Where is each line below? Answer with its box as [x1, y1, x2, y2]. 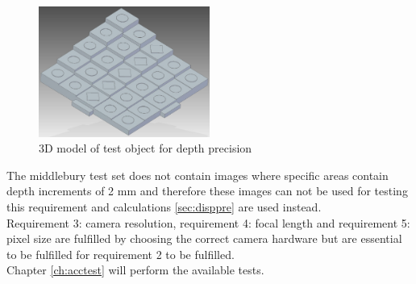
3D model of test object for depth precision [39, 140, 252, 157]
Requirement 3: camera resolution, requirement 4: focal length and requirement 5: [6, 214, 410, 231]
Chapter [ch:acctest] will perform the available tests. [6, 261, 264, 278]
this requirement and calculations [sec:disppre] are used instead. [6, 198, 322, 215]
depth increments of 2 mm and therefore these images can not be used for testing [6, 182, 408, 199]
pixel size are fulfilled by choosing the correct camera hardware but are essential [6, 230, 402, 247]
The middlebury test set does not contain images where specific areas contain [6, 166, 389, 183]
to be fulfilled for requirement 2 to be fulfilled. [6, 245, 235, 262]
